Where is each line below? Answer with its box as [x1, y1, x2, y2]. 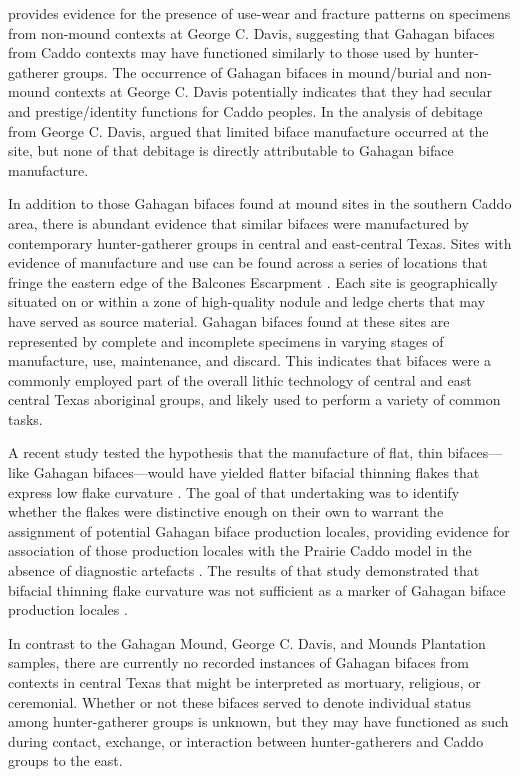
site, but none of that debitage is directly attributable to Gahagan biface [8, 140, 454, 161]
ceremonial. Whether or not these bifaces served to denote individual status [8, 691, 471, 712]
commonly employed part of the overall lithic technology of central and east [8, 369, 472, 390]
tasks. [8, 408, 43, 429]
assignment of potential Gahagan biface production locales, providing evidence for [8, 520, 510, 541]
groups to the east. [8, 750, 123, 771]
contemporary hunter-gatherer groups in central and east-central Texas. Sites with [8, 232, 512, 253]
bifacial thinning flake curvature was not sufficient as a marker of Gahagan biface [8, 579, 506, 600]
